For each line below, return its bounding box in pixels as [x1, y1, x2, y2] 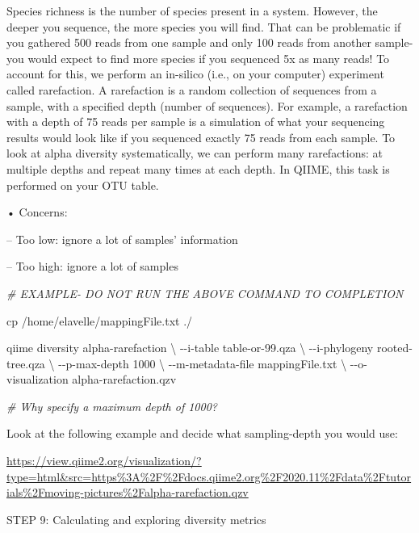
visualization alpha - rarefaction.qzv [6, 371, 177, 388]
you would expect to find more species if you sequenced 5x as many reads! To [6, 49, 390, 66]
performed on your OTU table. [6, 176, 159, 193]
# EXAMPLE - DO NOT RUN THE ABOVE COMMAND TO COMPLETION [6, 284, 404, 301]
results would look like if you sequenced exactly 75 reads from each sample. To [6, 128, 396, 145]
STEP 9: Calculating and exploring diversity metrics [6, 510, 266, 527]
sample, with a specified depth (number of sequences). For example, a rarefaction [6, 97, 408, 114]
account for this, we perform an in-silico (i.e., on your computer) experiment [6, 65, 384, 82]
